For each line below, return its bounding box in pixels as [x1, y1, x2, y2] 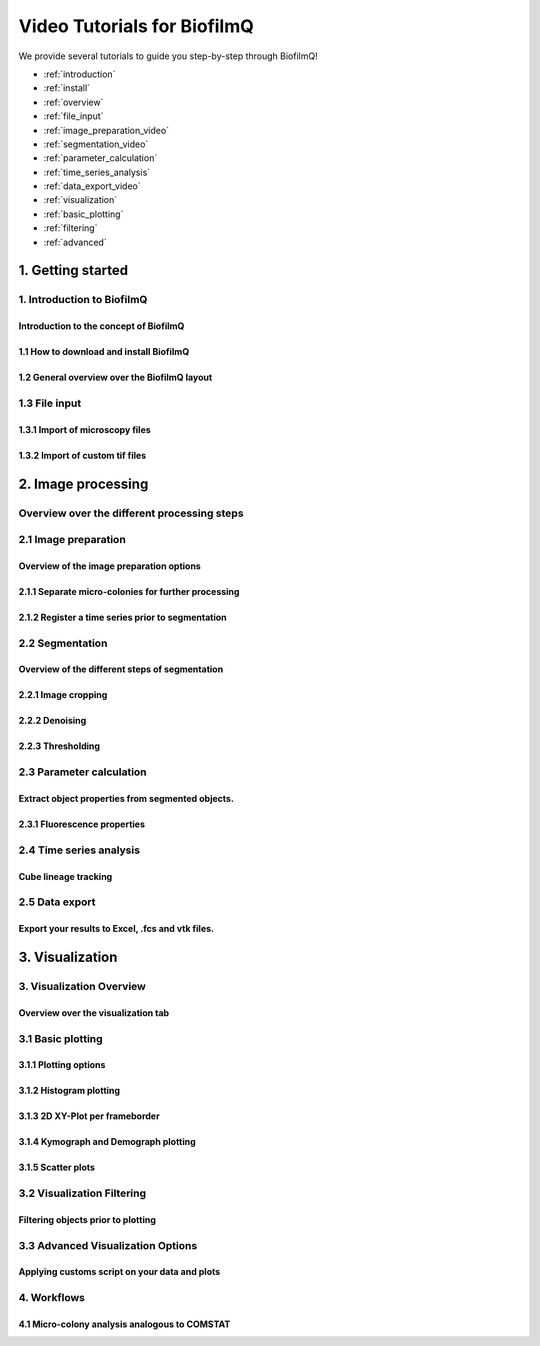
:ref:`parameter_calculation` [43, 152, 158, 164]
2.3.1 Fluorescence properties [18, 818, 145, 830]
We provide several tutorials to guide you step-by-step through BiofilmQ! [18, 50, 319, 62]
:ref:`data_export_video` [43, 180, 142, 192]
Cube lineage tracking [18, 870, 113, 882]
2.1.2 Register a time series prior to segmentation [18, 611, 227, 623]
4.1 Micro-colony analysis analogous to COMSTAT [18, 1318, 231, 1330]
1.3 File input [18, 396, 82, 410]
